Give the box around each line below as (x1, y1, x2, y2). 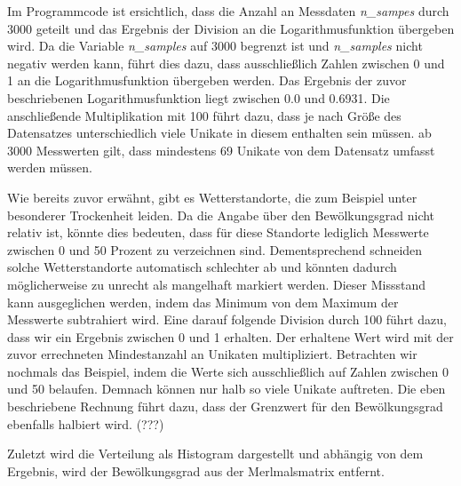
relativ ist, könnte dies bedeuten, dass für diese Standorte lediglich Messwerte (7, 223, 429, 242)
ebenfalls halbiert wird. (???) (7, 414, 164, 433)
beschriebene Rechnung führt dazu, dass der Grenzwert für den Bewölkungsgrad (7, 397, 443, 416)
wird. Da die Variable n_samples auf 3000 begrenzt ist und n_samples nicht (7, 36, 423, 55)
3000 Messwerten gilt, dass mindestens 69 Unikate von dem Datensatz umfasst (7, 140, 435, 159)
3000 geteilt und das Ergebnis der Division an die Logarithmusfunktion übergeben (7, 19, 455, 37)
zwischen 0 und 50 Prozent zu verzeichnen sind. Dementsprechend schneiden (7, 240, 423, 259)
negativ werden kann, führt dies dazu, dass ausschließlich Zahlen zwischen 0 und (7, 53, 445, 72)
